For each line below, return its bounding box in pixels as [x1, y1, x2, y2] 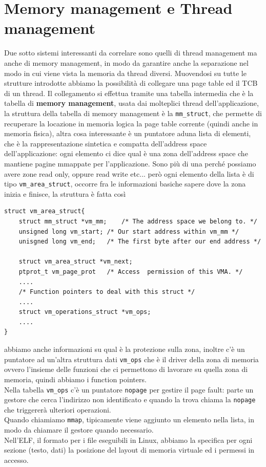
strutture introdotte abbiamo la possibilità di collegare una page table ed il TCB [4, 78, 258, 88]
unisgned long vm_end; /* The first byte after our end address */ [18, 238, 261, 246]
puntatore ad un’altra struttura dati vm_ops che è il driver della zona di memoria [4, 353, 259, 364]
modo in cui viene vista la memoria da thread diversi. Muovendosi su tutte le [4, 67, 247, 78]
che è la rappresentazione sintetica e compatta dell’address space [4, 138, 207, 148]
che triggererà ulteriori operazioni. [4, 404, 111, 415]
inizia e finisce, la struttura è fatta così [4, 188, 126, 199]
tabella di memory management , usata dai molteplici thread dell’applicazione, [4, 98, 259, 108]
